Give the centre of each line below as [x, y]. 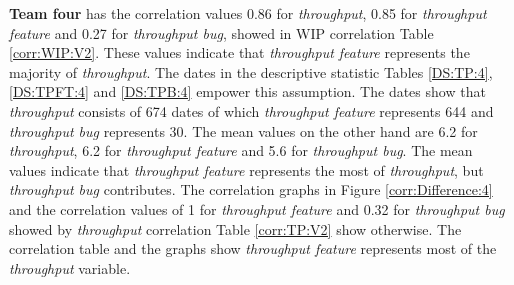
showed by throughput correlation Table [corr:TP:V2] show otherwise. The [235, 228]
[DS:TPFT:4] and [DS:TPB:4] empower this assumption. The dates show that [247, 91]
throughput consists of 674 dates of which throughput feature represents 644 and [251, 110]
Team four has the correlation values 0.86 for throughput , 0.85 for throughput [248, 13]
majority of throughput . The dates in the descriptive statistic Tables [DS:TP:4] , [251, 71]
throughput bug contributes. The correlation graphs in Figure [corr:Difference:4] [251, 189]
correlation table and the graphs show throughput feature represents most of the [253, 248]
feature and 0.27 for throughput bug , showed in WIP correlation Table [221, 32]
